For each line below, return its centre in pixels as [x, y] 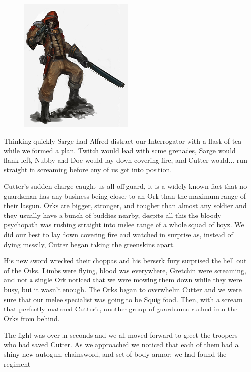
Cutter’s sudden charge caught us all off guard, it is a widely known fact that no [125, 186]
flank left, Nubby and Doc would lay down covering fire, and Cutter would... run [125, 160]
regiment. [18, 364]
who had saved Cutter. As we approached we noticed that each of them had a [121, 344]
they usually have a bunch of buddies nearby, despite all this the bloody [113, 215]
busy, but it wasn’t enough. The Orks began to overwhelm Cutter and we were [123, 289]
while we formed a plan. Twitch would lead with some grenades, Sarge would [120, 150]
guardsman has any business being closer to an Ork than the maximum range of [125, 196]
